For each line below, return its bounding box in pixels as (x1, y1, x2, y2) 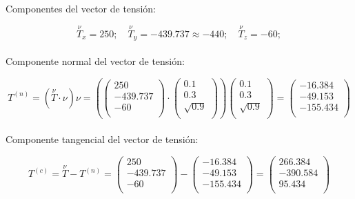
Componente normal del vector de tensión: (6, 53, 185, 68)
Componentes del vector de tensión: (6, 1, 156, 15)
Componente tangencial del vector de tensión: (6, 131, 199, 146)
